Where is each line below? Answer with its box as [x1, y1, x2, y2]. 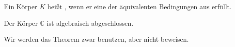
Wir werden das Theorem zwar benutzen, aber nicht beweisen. [4, 34, 189, 44]
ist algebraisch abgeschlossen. [47, 17, 134, 28]
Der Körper [4, 17, 38, 28]
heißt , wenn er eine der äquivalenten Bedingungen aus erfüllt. [47, 1, 232, 11]
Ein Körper [4, 1, 37, 11]
